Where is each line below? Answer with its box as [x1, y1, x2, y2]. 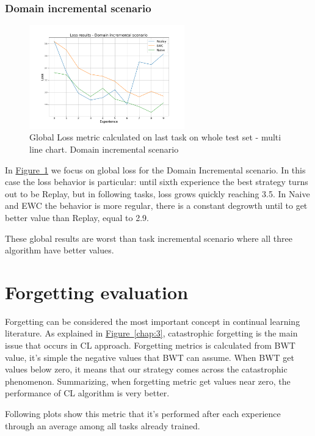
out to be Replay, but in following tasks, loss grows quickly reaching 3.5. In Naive [5, 187, 310, 200]
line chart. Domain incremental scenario [29, 143, 179, 155]
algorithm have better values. [5, 244, 114, 256]
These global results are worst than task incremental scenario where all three [5, 231, 292, 244]
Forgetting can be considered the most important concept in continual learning [5, 314, 300, 327]
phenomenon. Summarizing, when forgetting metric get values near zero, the [5, 374, 291, 387]
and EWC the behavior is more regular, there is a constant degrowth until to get [5, 199, 308, 212]
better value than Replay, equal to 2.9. [5, 211, 149, 223]
